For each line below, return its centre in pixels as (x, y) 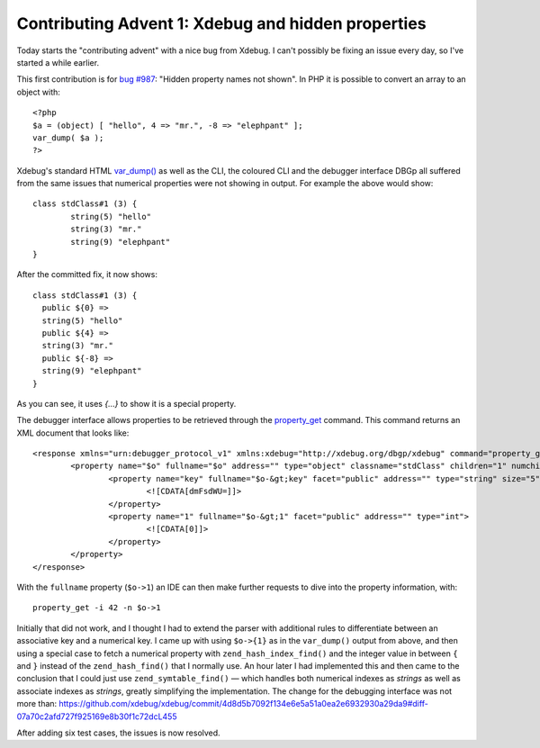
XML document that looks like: (73, 433)
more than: (37, 704)
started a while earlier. (58, 62)
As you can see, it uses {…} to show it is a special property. (126, 403)
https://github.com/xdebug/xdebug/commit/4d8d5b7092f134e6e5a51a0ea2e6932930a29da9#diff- (244, 704)
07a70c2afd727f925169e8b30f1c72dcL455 (97, 716)
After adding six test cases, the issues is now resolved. (118, 733)
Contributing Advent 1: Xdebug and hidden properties (221, 23)
